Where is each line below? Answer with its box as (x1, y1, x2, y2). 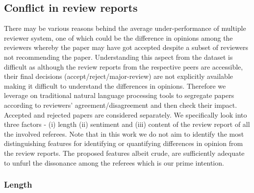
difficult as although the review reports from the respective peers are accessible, (4, 61, 243, 72)
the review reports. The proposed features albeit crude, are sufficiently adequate (4, 147, 245, 158)
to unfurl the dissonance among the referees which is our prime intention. (4, 157, 224, 168)
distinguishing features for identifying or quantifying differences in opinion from (4, 138, 243, 148)
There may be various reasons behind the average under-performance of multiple (4, 23, 246, 33)
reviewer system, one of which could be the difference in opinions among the (4, 32, 233, 43)
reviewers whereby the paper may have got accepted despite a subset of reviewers (4, 42, 248, 52)
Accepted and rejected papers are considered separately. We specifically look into (4, 109, 247, 120)
